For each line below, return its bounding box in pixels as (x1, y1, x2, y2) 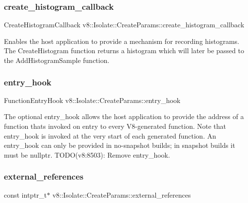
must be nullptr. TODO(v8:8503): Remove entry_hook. (4, 149, 170, 160)
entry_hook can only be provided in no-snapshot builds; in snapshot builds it (4, 140, 235, 150)
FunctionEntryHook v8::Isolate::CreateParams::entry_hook (4, 95, 181, 105)
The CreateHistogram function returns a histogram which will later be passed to (4, 45, 244, 56)
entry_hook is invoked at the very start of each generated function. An (4, 130, 216, 141)
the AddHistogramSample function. (4, 55, 110, 65)
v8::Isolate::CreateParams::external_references (52, 189, 191, 200)
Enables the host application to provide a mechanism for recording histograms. (4, 36, 240, 46)
